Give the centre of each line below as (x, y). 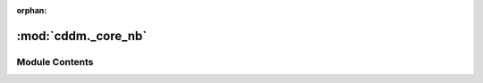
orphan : (32, 10)
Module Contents (55, 62)
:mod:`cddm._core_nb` (82, 36)
